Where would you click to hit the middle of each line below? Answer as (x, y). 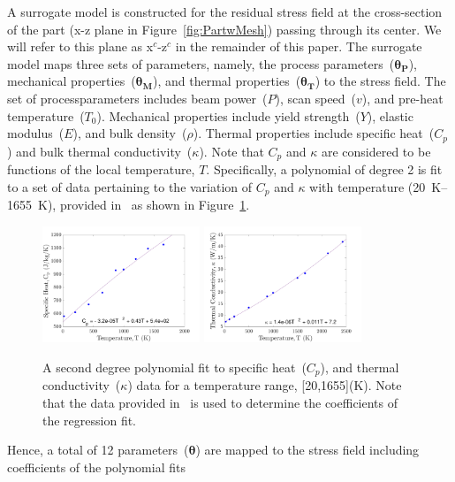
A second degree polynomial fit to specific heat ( (174, 367)
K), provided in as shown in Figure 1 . (144, 205)
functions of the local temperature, (101, 169)
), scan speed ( (316, 98)
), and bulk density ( (130, 133)
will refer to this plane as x (80, 46)
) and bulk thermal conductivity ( (100, 151)
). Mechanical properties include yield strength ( (228, 115)
